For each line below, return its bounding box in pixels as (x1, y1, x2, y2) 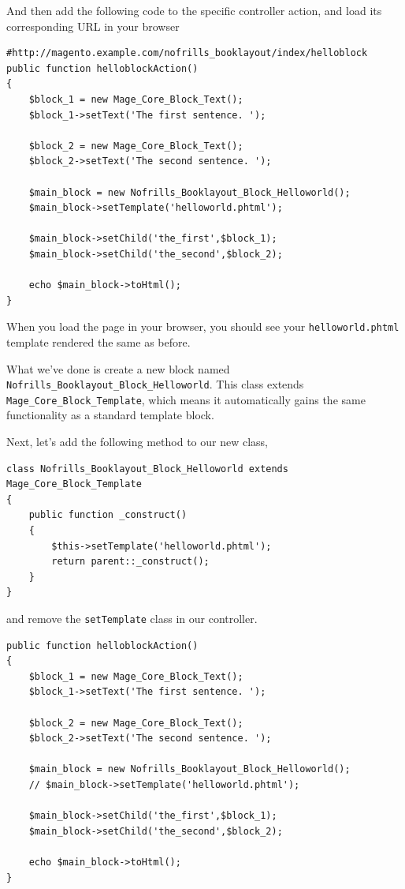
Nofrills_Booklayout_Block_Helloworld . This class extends (6, 376, 304, 392)
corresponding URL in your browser (6, 17, 180, 34)
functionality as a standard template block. (6, 407, 214, 423)
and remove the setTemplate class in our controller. (6, 610, 258, 626)
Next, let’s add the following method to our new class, (6, 433, 268, 450)
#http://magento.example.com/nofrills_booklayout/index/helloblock (6, 47, 368, 59)
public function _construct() (28, 509, 188, 521)
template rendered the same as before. (6, 333, 191, 350)
